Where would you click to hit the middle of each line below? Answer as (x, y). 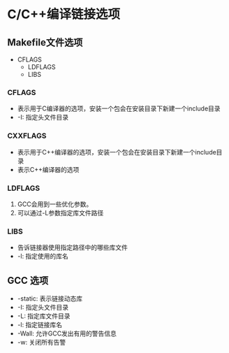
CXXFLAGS (27, 136)
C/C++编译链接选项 (64, 14)
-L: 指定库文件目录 (44, 316)
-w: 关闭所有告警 (42, 342)
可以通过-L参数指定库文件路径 (60, 212)
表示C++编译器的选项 (48, 169)
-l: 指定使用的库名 (43, 257)
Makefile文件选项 (45, 42)
